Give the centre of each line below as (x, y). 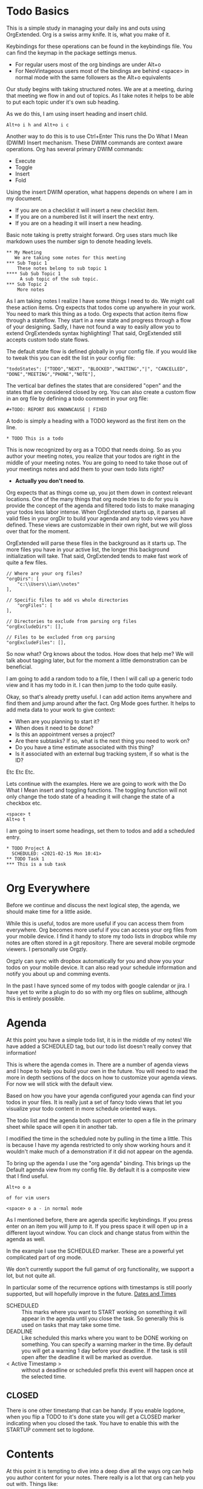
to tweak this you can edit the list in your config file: (71, 358)
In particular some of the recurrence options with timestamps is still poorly (99, 1287)
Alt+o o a (19, 1187)
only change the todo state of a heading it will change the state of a (91, 796)
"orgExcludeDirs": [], (35, 627)
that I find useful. (28, 1176)
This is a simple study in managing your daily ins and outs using (86, 28)
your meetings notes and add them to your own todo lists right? (85, 469)
